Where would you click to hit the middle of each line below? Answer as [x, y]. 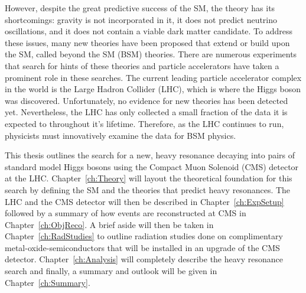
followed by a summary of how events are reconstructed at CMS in [126, 213]
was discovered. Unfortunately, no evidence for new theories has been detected [147, 100]
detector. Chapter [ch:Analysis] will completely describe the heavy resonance [144, 259]
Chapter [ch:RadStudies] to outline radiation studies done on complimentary [144, 236]
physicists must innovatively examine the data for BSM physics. [121, 135]
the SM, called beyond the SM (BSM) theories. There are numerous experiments [151, 54]
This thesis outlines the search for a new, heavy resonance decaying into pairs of [150, 155]
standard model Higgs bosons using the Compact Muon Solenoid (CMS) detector [152, 166]
